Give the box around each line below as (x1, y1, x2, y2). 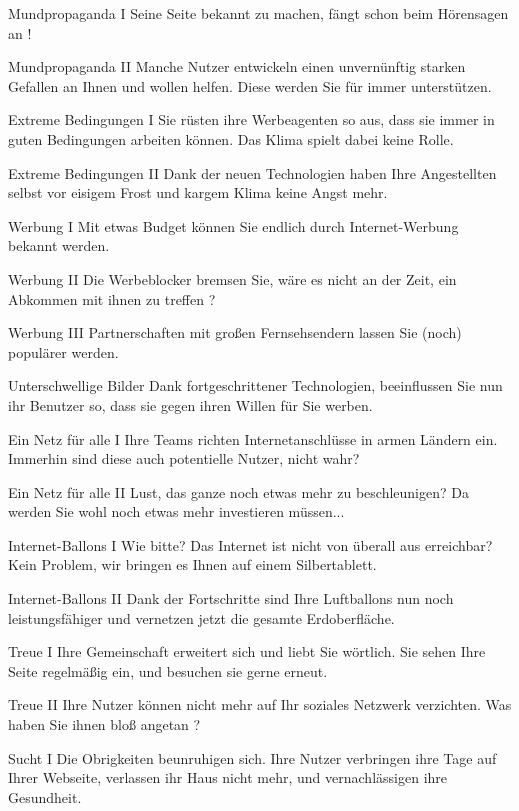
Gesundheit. (8, 786, 82, 807)
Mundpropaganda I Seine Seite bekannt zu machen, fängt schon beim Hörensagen (8, 3, 509, 23)
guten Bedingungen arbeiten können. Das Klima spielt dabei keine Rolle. (8, 128, 454, 149)
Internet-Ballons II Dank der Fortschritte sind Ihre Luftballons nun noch (8, 588, 454, 609)
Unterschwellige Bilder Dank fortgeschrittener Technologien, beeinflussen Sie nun (8, 375, 503, 396)
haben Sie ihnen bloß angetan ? (8, 714, 201, 735)
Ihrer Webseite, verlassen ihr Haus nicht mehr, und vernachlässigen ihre (8, 767, 448, 788)
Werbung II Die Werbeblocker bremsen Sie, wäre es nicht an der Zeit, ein (8, 268, 457, 289)
